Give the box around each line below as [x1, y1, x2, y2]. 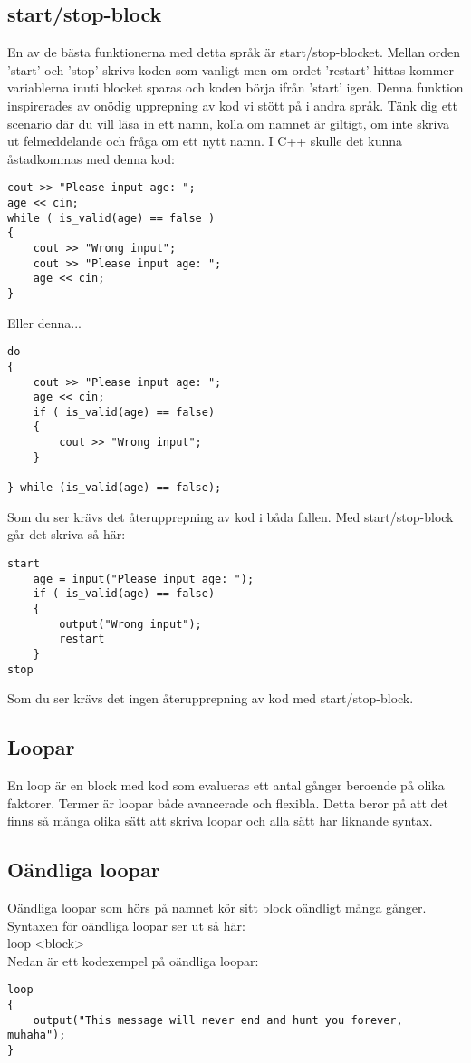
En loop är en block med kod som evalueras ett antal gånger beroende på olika [7, 776, 445, 794]
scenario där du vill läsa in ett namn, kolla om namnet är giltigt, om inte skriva [7, 113, 450, 132]
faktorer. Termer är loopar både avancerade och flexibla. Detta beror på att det [7, 793, 449, 812]
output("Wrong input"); [59, 617, 202, 631]
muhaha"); [7, 1029, 66, 1042]
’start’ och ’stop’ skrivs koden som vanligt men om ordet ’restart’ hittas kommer [7, 60, 455, 79]
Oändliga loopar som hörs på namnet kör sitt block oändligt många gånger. [7, 897, 427, 916]
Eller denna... [7, 313, 82, 332]
